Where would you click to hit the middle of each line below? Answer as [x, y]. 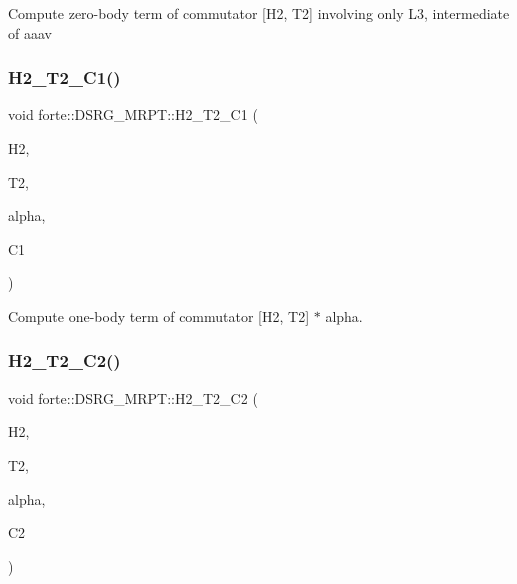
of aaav [30, 32]
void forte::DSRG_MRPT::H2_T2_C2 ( [133, 397]
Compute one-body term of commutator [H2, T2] [159, 315]
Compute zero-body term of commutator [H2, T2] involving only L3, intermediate [259, 13]
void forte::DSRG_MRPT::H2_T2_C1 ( [133, 114]
